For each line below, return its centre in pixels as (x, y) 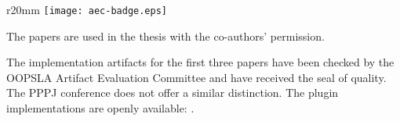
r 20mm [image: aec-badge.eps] (87, 9)
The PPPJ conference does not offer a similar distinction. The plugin (173, 93)
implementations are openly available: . (100, 108)
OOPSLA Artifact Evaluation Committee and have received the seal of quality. (196, 77)
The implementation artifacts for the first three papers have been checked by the (200, 62)
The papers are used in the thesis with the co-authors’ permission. (165, 36)
